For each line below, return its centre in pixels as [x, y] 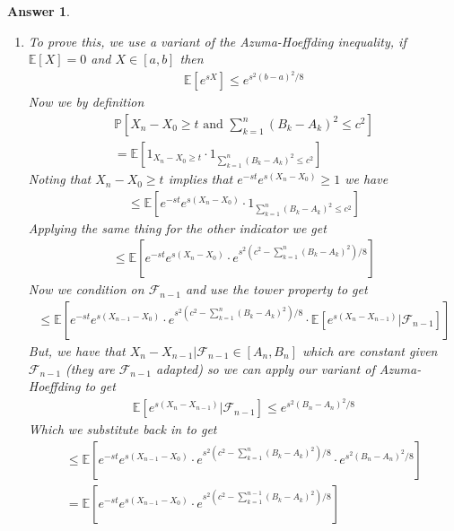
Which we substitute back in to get [122, 429]
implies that [201, 179]
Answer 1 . [39, 11]
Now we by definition [86, 102]
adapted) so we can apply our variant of [266, 368]
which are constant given [370, 350]
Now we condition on [86, 289]
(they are [90, 368]
